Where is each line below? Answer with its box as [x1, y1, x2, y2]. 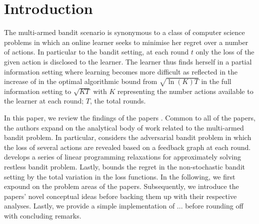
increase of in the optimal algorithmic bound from [4, 76, 157, 86]
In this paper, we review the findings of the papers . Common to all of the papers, [4, 112, 255, 123]
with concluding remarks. [4, 210, 81, 220]
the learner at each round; [4, 95, 84, 106]
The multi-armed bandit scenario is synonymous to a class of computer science [4, 27, 245, 37]
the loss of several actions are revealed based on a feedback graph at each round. [4, 141, 251, 152]
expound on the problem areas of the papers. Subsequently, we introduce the [4, 181, 239, 191]
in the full [201, 76, 231, 86]
